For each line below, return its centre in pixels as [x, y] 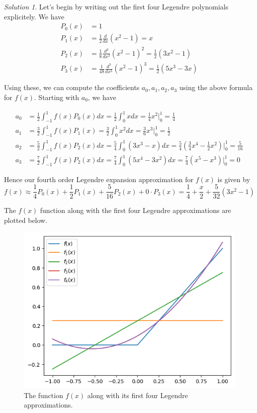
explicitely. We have [34, 16]
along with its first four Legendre [137, 395]
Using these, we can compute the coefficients [72, 87]
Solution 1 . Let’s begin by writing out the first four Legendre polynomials [116, 6]
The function [43, 395]
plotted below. [26, 220]
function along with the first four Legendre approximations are [135, 210]
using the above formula [216, 87]
